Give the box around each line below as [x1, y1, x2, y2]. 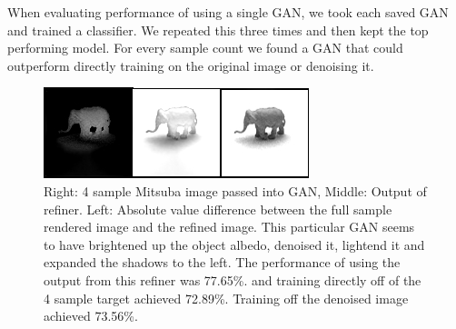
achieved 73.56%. [44, 306, 138, 325]
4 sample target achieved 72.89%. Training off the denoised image [44, 288, 409, 307]
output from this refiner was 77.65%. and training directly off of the [44, 270, 421, 289]
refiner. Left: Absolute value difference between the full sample [44, 199, 392, 218]
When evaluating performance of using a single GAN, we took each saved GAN [7, 3, 449, 21]
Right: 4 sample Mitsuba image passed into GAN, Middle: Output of [44, 181, 427, 200]
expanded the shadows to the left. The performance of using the [44, 253, 401, 272]
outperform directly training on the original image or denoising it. [7, 55, 374, 75]
